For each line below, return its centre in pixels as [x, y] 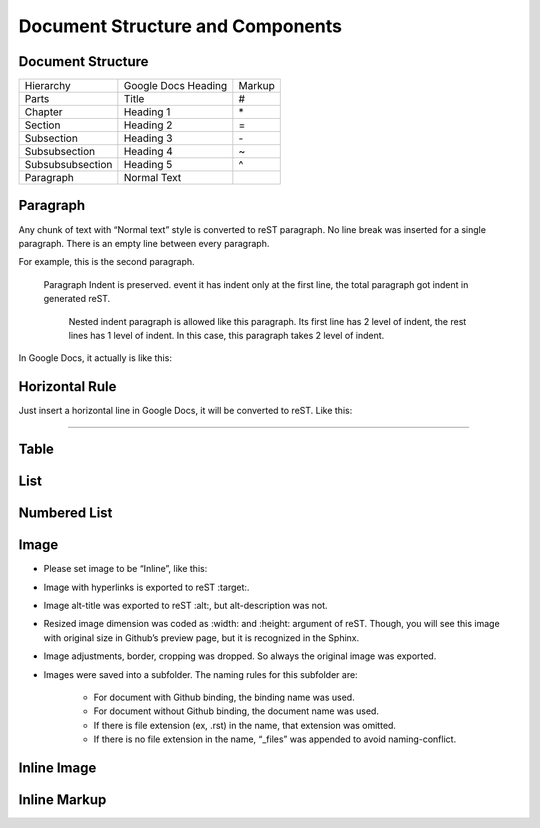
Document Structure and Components [180, 26]
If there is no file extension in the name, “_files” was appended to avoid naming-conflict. [275, 739]
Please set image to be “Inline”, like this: [125, 569]
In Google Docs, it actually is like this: [95, 358]
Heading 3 [148, 138]
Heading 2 [148, 125]
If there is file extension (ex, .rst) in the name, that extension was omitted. [245, 725]
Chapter [44, 112]
